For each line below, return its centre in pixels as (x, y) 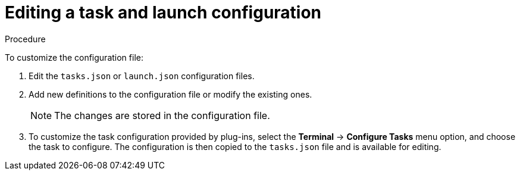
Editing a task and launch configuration (163, 12)
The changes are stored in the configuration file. (162, 115)
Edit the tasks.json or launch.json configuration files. (142, 76)
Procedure (25, 39)
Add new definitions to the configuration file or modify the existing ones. (170, 94)
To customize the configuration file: (74, 57)
